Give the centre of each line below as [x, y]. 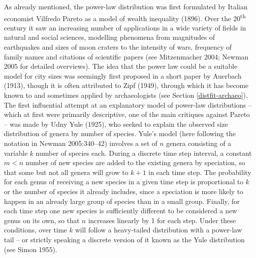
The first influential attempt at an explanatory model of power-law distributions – [128, 104]
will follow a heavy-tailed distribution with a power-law [159, 230]
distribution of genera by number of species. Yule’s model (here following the [120, 133]
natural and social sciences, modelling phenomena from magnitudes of [110, 37]
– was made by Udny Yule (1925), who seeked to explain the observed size [116, 124]
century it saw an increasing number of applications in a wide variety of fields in [125, 27]
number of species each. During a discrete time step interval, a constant [144, 153]
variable [16, 153]
